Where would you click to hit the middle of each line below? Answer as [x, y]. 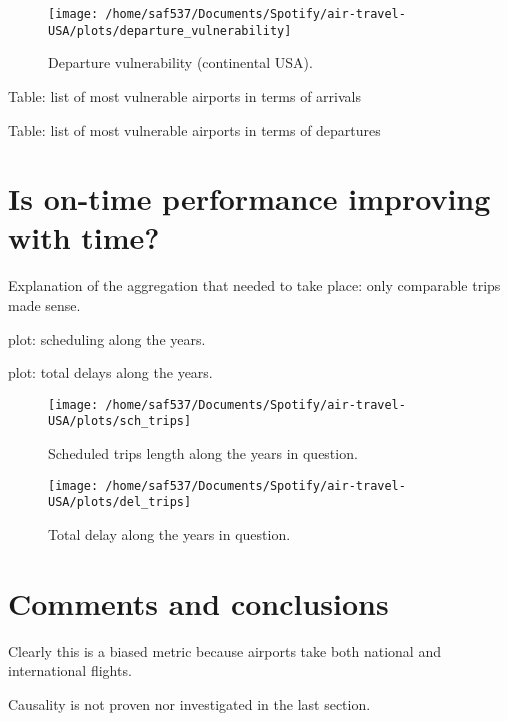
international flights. [70, 670]
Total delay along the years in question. [169, 534]
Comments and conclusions [198, 602]
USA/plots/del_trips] [120, 502]
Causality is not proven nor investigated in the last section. [189, 703]
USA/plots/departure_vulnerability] [170, 30]
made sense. [44, 305]
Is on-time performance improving [249, 198]
